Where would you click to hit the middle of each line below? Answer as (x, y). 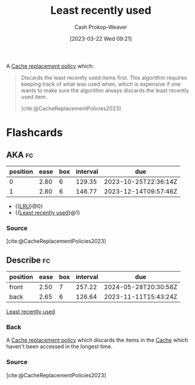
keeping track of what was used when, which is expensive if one (101, 84)
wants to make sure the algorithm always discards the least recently (105, 90)
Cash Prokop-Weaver (101, 27)
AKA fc (20, 154)
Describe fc (28, 260)
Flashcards (34, 133)
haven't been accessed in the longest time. (59, 347)
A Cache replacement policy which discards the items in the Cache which (97, 340)
